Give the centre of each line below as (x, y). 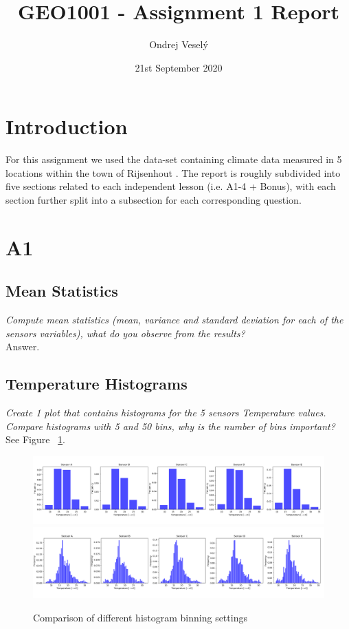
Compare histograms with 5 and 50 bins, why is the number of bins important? (170, 426)
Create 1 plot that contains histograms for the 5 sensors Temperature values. (166, 413)
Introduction (67, 126)
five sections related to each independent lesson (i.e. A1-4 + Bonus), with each (171, 186)
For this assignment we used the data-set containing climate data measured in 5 (174, 159)
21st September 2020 (179, 67)
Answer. (23, 347)
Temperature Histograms (97, 384)
